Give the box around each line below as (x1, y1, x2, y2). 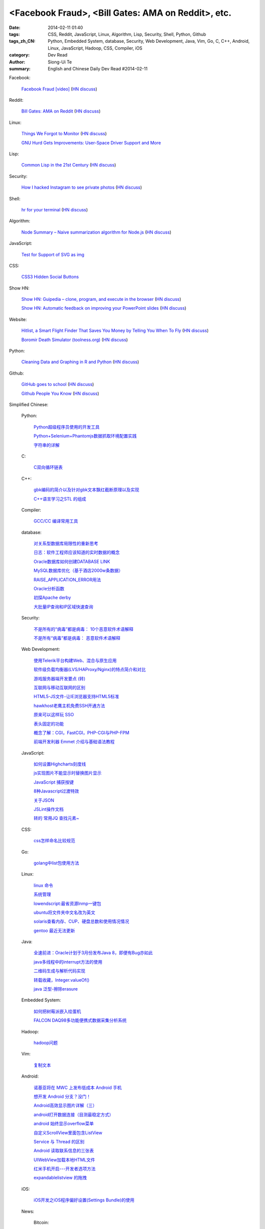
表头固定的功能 (33, 721, 64, 727)
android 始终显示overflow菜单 (33, 1121, 94, 1127)
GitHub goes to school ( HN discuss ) (21, 381, 94, 387)
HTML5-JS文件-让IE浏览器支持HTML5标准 (33, 694, 120, 700)
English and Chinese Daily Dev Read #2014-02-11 (48, 65, 148, 71)
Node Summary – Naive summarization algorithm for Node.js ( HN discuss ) (21, 229, 172, 235)
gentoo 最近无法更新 (33, 927, 76, 934)
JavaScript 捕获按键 (33, 779, 74, 785)
